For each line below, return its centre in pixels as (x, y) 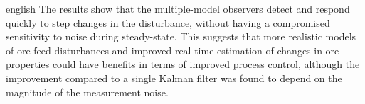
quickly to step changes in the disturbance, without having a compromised (168, 22)
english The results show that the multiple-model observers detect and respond (178, 8)
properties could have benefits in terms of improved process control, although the (183, 64)
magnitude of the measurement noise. (87, 92)
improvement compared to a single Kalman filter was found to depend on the (174, 77)
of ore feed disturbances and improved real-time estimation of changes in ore (173, 50)
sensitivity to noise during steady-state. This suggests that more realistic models (181, 36)
